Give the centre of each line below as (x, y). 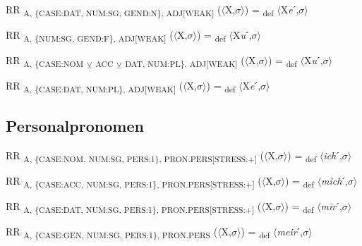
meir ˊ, (290, 232)
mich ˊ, (334, 180)
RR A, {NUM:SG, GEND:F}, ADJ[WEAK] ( (90, 36)
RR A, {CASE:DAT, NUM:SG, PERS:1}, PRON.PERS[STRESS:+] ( (134, 207)
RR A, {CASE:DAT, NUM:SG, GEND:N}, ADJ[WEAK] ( (114, 10)
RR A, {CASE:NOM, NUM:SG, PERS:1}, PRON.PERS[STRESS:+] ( (135, 156)
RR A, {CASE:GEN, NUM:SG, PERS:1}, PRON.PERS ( (112, 232)
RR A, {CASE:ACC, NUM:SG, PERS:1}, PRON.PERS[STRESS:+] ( (134, 181)
